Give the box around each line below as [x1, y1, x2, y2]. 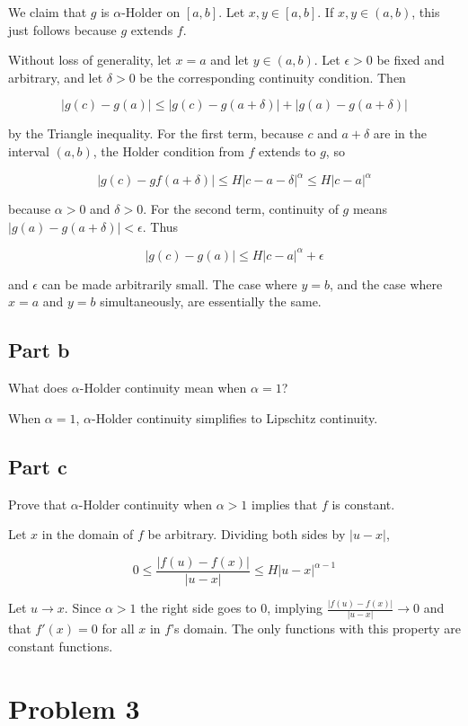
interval [8, 141, 49, 160]
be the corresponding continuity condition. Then [139, 67, 406, 86]
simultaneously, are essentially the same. [100, 292, 322, 311]
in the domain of [41, 525, 134, 544]
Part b [8, 336, 70, 364]
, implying [267, 598, 323, 617]
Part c [8, 452, 67, 480]
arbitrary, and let [8, 67, 103, 86]
